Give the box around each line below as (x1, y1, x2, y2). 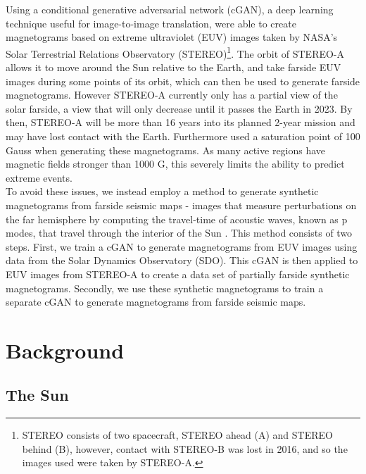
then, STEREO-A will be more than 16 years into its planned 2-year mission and (6, 115, 355, 130)
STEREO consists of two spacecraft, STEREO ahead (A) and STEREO (22, 428, 333, 442)
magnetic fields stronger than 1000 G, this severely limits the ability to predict (6, 156, 345, 171)
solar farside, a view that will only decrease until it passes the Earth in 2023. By (6, 101, 353, 116)
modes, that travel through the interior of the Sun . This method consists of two (6, 225, 353, 240)
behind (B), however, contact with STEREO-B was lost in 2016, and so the (22, 441, 348, 456)
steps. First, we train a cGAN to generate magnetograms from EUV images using (6, 239, 358, 254)
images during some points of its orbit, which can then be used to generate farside (6, 73, 360, 88)
